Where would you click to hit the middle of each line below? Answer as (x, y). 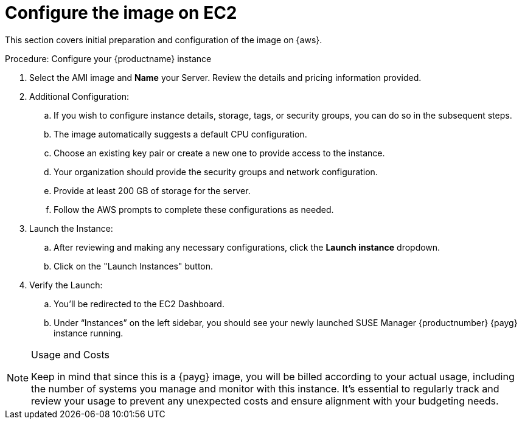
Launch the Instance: (71, 228)
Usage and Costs (71, 354)
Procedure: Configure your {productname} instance (108, 58)
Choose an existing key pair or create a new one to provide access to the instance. (219, 153)
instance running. (89, 333)
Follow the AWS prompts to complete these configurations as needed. (194, 209)
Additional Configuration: (79, 96)
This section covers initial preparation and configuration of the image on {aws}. (164, 40)
